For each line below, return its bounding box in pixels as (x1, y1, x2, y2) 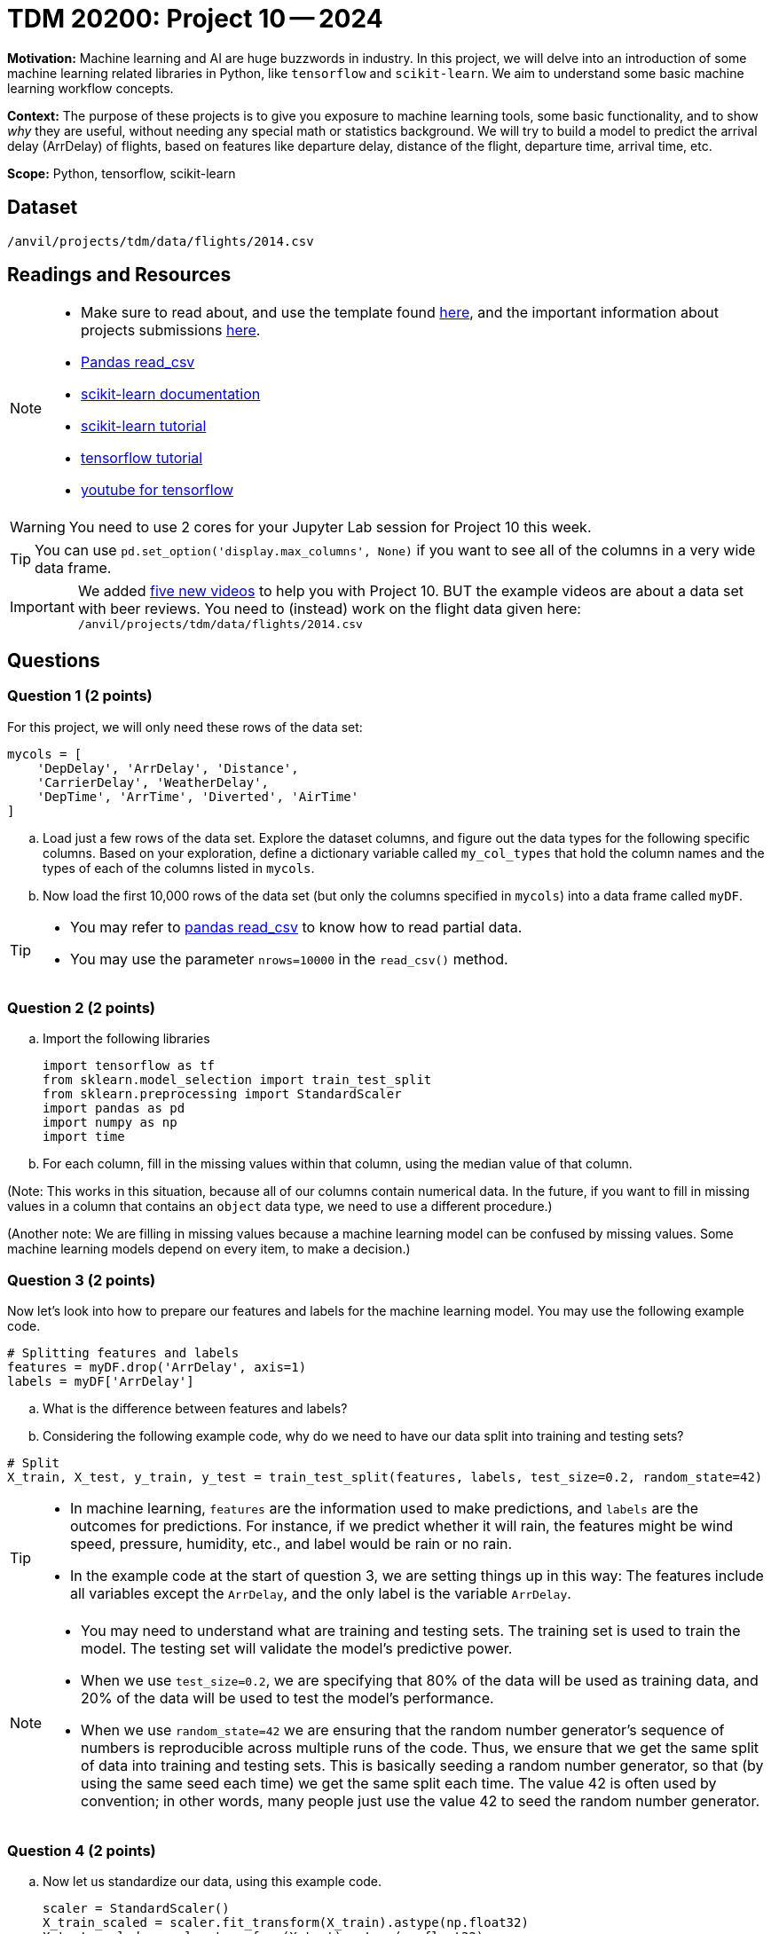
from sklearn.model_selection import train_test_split (43, 1073, 432, 1088)
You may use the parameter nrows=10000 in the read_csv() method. (70, 949, 508, 968)
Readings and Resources (7, 263, 232, 287)
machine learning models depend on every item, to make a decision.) (7, 1241, 411, 1257)
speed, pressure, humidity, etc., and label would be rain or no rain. (70, 1535, 513, 1553)
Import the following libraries (43, 1031, 210, 1047)
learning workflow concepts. (7, 80, 174, 96)
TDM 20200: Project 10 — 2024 (7, 4, 383, 34)
